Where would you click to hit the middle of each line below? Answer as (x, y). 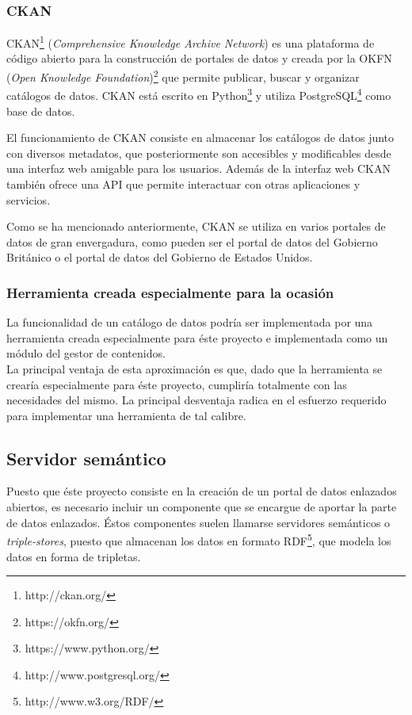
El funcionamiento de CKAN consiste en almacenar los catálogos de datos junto (200, 138)
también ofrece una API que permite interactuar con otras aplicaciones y (183, 184)
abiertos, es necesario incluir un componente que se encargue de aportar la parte (202, 507)
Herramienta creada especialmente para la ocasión (170, 292)
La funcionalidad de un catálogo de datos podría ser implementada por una (190, 322)
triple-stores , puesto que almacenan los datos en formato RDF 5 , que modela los (199, 539)
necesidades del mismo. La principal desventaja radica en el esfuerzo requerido (196, 400)
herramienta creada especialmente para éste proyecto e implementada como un (197, 337)
